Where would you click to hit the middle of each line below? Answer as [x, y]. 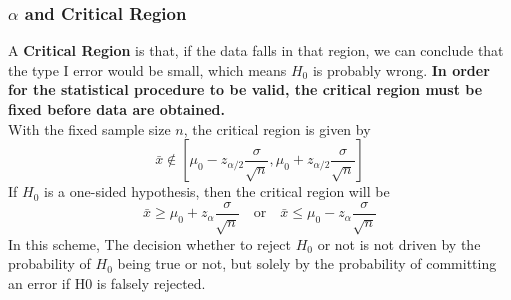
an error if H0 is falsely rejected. [107, 282]
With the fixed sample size [89, 128]
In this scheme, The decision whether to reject [149, 243]
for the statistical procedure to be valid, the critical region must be [245, 89]
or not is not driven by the [399, 243]
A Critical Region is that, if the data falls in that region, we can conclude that [256, 50]
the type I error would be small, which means [147, 69]
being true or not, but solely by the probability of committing [307, 263]
